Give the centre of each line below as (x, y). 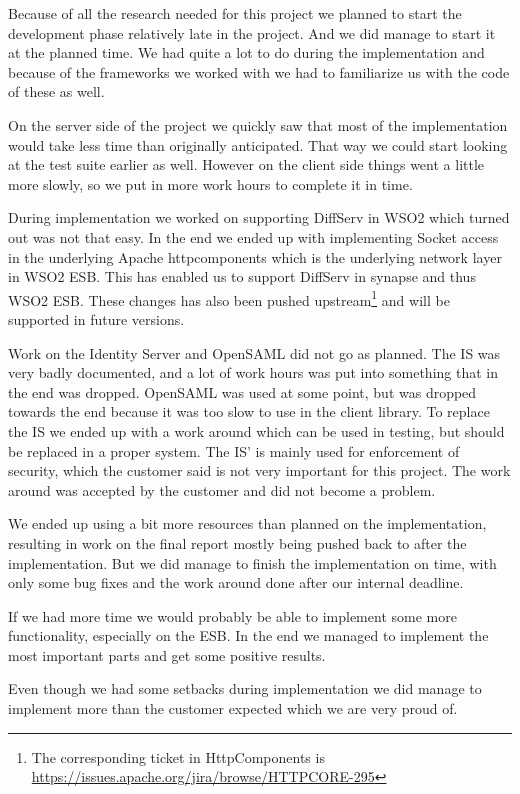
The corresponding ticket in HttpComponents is (178, 756)
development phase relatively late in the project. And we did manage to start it (252, 32)
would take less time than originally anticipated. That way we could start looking (258, 144)
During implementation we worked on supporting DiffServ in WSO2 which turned (259, 217)
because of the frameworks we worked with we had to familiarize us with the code (259, 71)
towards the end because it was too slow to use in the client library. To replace (249, 411)
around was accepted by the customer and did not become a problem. (222, 489)
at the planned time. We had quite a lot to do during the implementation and (246, 52)
